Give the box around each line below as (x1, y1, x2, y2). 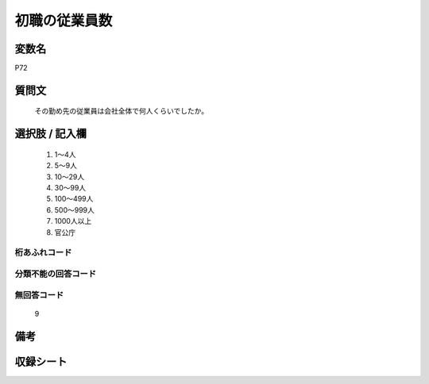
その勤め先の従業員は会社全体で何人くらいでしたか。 (34, 106, 209, 116)
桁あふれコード (14, 247, 72, 258)
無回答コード (14, 290, 64, 301)
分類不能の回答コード (14, 268, 97, 279)
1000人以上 (54, 217, 92, 226)
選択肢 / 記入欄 (14, 127, 87, 140)
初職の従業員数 (14, 12, 113, 29)
